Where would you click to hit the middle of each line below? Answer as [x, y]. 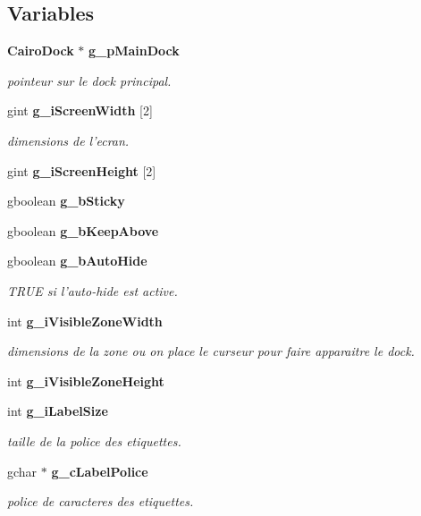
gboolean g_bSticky [66, 201]
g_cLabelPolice [100, 471]
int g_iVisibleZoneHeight [86, 381]
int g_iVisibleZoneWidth [85, 321]
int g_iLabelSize [58, 411]
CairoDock [41, 51]
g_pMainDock [134, 51]
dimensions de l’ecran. [68, 140]
